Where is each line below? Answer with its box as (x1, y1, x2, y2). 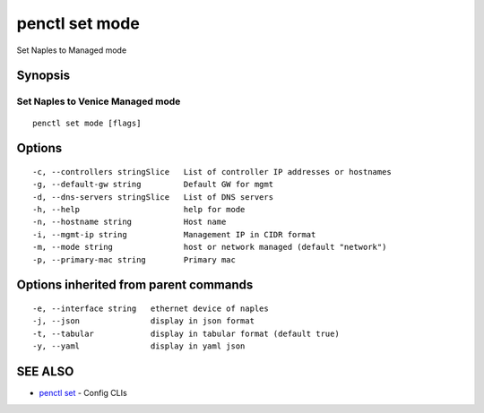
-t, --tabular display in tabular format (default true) (32, 328, 340, 339)
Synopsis (16, 68, 71, 83)
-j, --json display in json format (32, 316, 255, 326)
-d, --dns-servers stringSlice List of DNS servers (32, 192, 273, 202)
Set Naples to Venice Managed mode (16, 95, 181, 108)
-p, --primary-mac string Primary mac (32, 254, 237, 264)
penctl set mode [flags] (32, 117, 142, 128)
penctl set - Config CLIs (39, 388, 127, 399)
